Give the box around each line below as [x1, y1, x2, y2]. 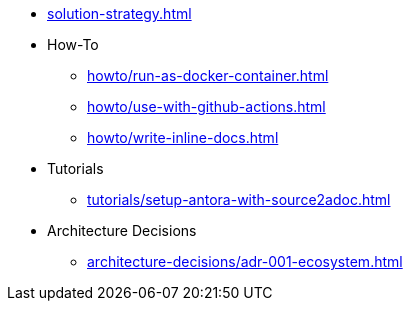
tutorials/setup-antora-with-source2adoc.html [87, 191, 391, 208]
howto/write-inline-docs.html [87, 129, 279, 146]
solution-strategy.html [47, 5, 192, 22]
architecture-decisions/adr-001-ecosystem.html [87, 253, 403, 270]
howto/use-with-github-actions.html [87, 98, 326, 115]
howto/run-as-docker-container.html [87, 67, 329, 84]
